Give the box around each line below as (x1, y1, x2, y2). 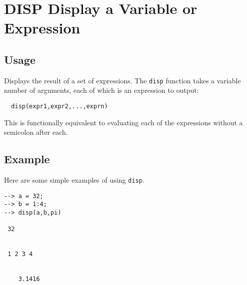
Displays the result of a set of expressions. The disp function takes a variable (4, 75, 241, 85)
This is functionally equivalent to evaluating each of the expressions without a (4, 117, 243, 127)
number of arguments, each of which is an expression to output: (4, 85, 199, 95)
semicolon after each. (4, 127, 68, 137)
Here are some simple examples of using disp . (4, 175, 144, 185)
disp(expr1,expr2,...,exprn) (11, 103, 108, 110)
